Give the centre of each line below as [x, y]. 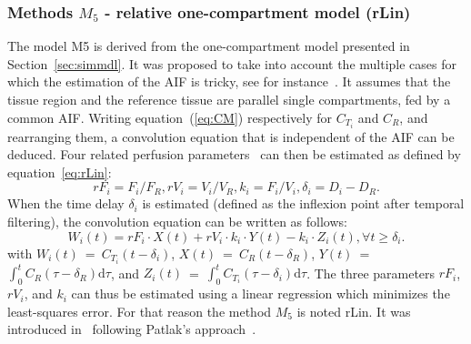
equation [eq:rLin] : [60, 172]
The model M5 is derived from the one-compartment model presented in [209, 46]
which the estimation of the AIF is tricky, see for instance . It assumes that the [229, 81]
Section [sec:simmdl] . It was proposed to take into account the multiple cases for [232, 63]
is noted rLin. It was [354, 311]
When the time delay [66, 203]
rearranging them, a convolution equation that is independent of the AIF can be [231, 136]
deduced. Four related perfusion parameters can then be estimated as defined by [234, 154]
